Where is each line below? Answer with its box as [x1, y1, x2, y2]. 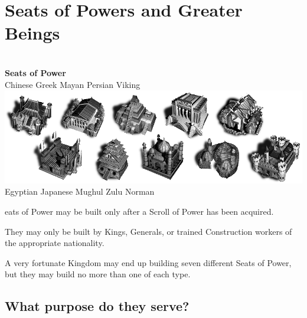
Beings [5, 21, 60, 45]
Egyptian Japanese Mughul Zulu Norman [5, 185, 155, 198]
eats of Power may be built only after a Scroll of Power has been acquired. [5, 205, 274, 218]
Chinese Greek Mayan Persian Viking [5, 78, 141, 90]
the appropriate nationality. [5, 237, 104, 249]
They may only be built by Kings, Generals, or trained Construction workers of [5, 225, 292, 237]
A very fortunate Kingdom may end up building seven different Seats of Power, [5, 256, 292, 268]
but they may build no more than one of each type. [5, 268, 191, 280]
